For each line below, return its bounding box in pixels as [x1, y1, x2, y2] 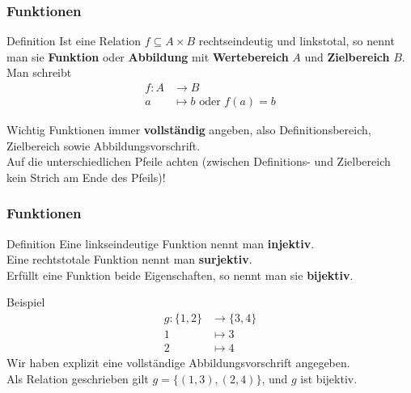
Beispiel [6, 294, 45, 311]
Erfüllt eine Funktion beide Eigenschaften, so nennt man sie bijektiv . [6, 266, 354, 283]
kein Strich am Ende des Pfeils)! [6, 168, 166, 185]
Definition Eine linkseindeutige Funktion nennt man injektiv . [6, 235, 315, 251]
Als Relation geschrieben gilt [6, 370, 149, 387]
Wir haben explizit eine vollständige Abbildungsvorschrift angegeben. [6, 354, 350, 371]
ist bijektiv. [300, 370, 358, 387]
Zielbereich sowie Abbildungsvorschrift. [6, 137, 201, 154]
